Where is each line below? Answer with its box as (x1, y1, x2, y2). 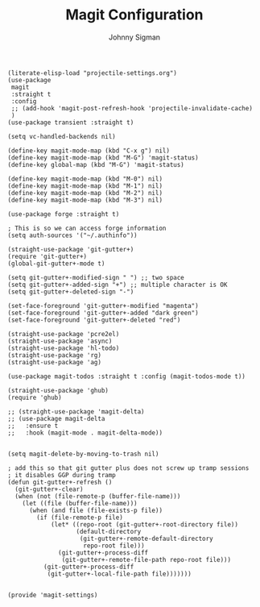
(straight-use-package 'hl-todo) (7, 344, 120, 352)
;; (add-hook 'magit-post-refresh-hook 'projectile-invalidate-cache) (10, 104, 253, 112)
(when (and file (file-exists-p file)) (28, 506, 163, 514)
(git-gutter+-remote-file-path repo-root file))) (61, 555, 231, 563)
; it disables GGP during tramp (7, 471, 116, 479)
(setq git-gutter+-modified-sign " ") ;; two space (7, 273, 184, 281)
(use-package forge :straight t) (7, 210, 120, 218)
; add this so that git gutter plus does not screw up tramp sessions (7, 464, 250, 472)
